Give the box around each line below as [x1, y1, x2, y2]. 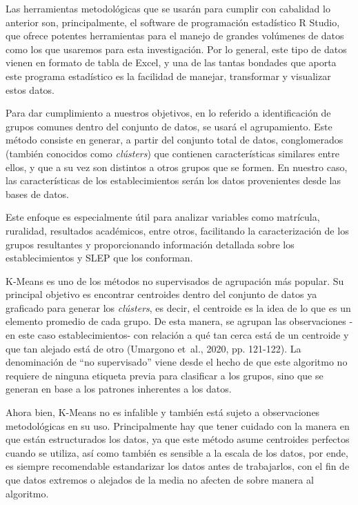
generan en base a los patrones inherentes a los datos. [6, 382, 232, 396]
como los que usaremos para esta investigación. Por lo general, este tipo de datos [6, 41, 347, 56]
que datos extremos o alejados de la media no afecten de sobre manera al [6, 473, 314, 486]
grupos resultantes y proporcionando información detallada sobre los [6, 237, 295, 251]
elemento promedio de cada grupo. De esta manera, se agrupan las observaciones [6, 314, 346, 328]
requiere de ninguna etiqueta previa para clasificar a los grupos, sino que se [6, 368, 324, 382]
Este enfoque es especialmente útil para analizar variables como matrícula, [6, 210, 320, 224]
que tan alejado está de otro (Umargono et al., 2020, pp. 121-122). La [6, 341, 301, 355]
